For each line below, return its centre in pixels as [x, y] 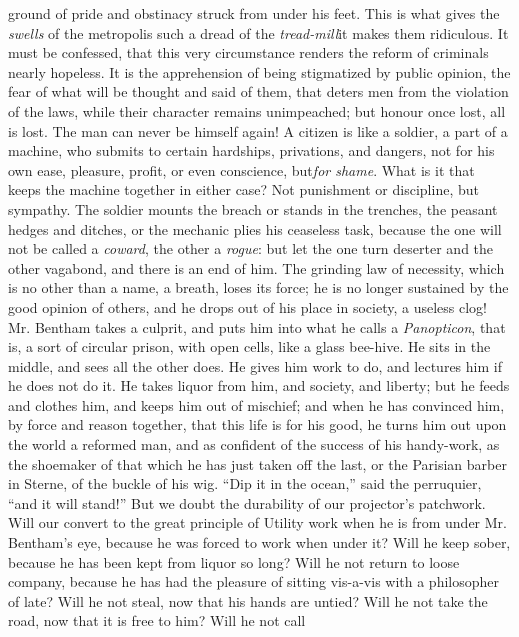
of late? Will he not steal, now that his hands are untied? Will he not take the [248, 600]
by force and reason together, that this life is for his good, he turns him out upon [257, 424]
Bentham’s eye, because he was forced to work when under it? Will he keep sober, [259, 542]
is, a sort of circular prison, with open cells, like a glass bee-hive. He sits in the [249, 346]
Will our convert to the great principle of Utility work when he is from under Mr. [257, 522]
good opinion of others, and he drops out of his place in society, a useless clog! [247, 306]
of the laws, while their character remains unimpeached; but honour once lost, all [257, 110]
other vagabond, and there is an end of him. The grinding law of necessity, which [256, 267]
